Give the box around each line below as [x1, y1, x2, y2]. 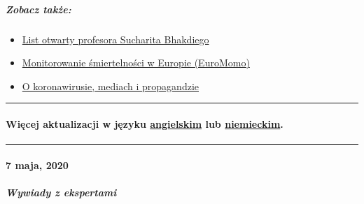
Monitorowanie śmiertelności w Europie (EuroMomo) [22, 55, 250, 70]
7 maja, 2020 [6, 157, 69, 172]
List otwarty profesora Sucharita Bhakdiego [22, 31, 209, 46]
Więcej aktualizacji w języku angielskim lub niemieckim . [6, 116, 283, 131]
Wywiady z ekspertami [6, 184, 117, 199]
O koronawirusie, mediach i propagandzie [22, 78, 199, 93]
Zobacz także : [6, 1, 71, 16]
